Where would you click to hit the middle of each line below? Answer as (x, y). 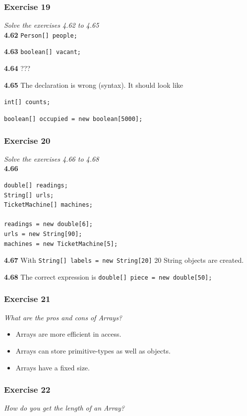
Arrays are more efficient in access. (68, 334)
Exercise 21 (27, 299)
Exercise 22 (27, 389)
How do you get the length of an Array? (64, 408)
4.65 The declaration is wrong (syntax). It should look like (94, 85)
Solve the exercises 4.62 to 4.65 (52, 25)
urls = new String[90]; (43, 234)
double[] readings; (36, 186)
